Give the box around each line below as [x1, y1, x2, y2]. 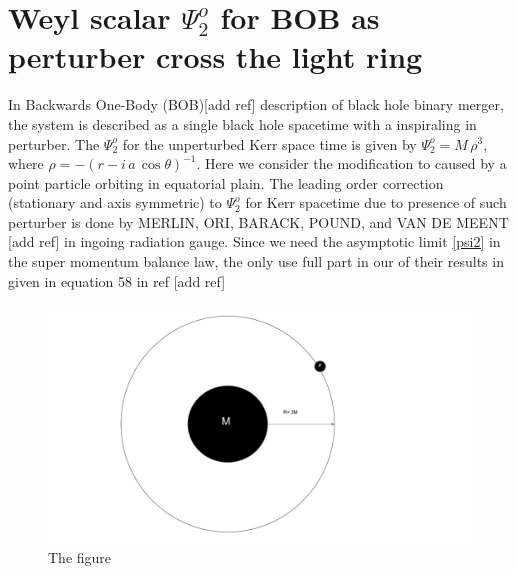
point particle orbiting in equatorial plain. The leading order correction [8, 172, 444, 193]
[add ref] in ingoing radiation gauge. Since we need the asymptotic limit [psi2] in [8, 231, 501, 252]
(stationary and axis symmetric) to [8, 192, 222, 213]
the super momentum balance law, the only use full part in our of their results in [8, 251, 504, 272]
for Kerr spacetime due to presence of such [245, 192, 507, 213]
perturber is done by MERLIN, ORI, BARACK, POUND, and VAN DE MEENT [8, 211, 509, 232]
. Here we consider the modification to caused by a [196, 153, 507, 174]
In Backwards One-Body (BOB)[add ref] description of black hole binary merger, [8, 94, 504, 115]
